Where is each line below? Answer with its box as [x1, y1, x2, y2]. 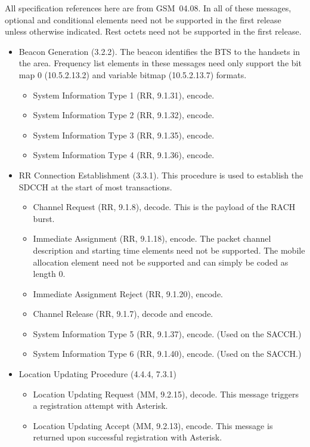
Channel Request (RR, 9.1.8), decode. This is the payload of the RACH [33, 201, 296, 213]
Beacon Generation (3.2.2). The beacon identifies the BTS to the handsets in [18, 45, 300, 57]
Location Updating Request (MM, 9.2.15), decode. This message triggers [33, 387, 299, 400]
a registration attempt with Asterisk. [33, 399, 168, 412]
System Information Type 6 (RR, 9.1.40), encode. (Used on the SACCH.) [33, 347, 302, 360]
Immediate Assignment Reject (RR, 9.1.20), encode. [33, 287, 224, 300]
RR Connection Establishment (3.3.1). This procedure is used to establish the [18, 168, 303, 181]
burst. [33, 212, 55, 224]
